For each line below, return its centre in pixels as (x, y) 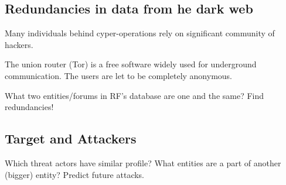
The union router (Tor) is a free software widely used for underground (131, 64)
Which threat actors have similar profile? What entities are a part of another (143, 162)
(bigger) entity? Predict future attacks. (75, 174)
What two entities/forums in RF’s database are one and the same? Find (135, 95)
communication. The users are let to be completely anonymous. (118, 75)
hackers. (19, 44)
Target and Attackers (71, 138)
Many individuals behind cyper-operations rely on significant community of (140, 33)
